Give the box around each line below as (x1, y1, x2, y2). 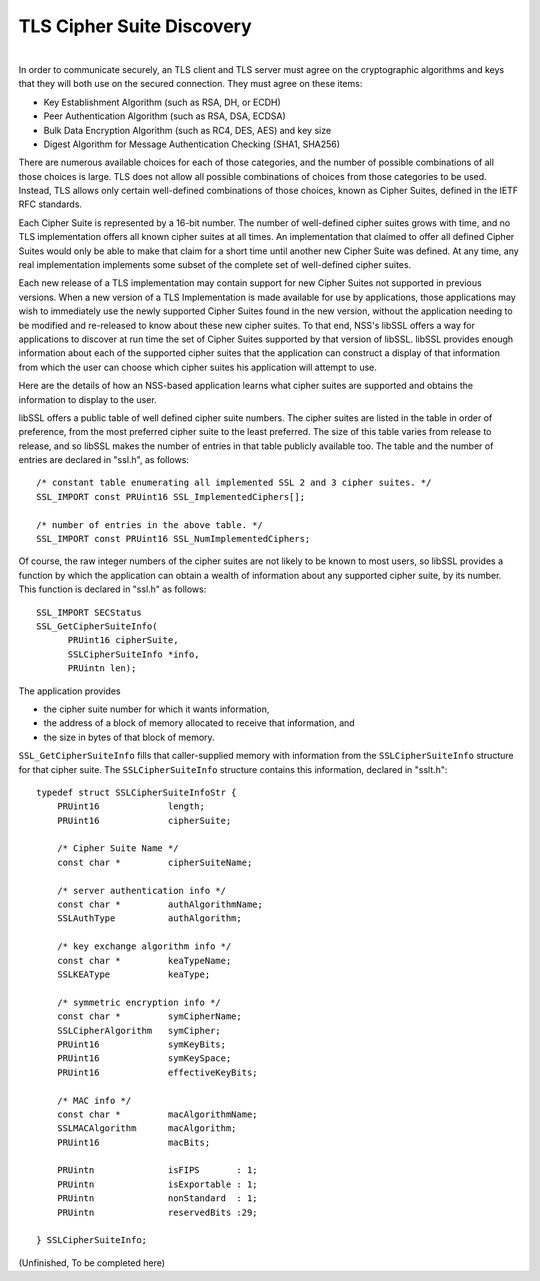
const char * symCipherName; (56, 1011, 242, 1022)
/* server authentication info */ (56, 885, 227, 896)
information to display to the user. (18, 393, 157, 405)
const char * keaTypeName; (56, 955, 232, 966)
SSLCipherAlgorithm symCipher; (56, 1025, 222, 1036)
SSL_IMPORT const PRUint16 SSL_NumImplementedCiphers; (36, 533, 311, 545)
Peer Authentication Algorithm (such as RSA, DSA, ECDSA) (43, 110, 287, 122)
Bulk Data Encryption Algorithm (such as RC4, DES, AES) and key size (43, 124, 332, 136)
